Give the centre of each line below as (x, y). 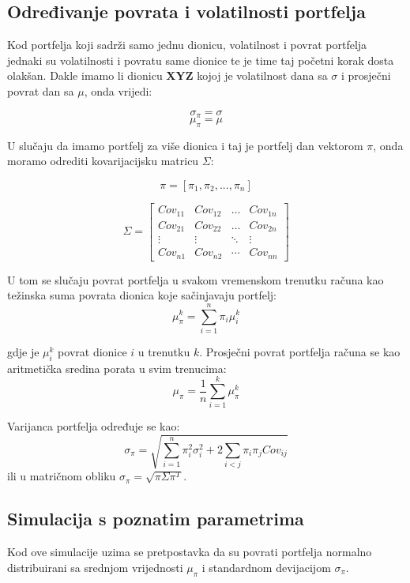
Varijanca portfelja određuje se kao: (94, 426)
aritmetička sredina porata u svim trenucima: (117, 368)
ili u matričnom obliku (62, 476)
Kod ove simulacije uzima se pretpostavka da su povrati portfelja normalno (190, 552)
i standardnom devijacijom (266, 567)
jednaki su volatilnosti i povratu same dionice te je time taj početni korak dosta (201, 60)
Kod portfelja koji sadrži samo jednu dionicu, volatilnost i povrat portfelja (187, 45)
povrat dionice (92, 351)
